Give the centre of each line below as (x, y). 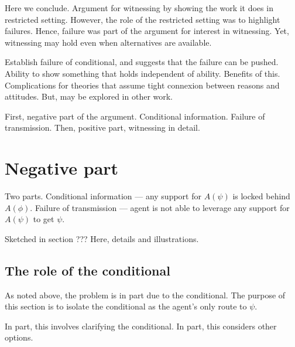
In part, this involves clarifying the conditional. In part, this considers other (141, 326)
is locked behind (261, 196)
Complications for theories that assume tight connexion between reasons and (142, 85)
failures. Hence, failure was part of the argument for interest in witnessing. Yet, (147, 31)
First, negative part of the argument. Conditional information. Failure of (135, 116)
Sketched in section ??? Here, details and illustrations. (102, 238)
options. (19, 337)
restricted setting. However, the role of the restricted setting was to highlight (143, 19)
